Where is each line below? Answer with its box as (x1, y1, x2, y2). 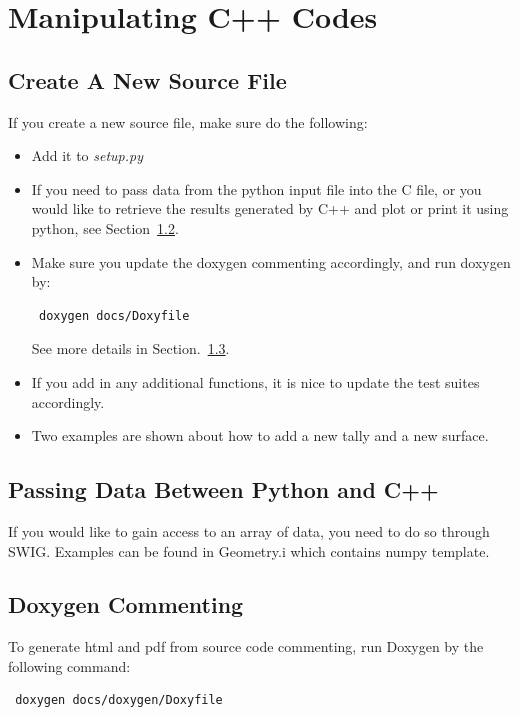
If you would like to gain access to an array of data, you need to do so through (8, 520, 490, 541)
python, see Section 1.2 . (31, 217, 179, 238)
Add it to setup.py (31, 145, 143, 166)
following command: (8, 655, 131, 676)
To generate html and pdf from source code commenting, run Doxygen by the (8, 636, 484, 657)
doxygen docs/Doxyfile (38, 308, 190, 323)
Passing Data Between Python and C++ (8, 474, 439, 505)
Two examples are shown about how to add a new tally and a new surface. (31, 425, 489, 446)
